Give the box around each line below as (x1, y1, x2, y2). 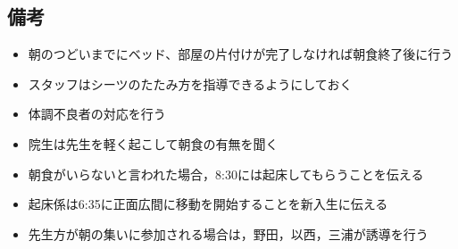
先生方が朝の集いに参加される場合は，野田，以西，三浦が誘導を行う (28, 224, 429, 243)
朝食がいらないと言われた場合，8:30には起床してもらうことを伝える (28, 164, 424, 183)
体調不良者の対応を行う (28, 104, 166, 123)
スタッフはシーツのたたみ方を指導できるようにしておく (28, 74, 353, 93)
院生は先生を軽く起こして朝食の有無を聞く (28, 134, 279, 153)
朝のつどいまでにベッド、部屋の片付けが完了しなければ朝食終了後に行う (28, 45, 454, 63)
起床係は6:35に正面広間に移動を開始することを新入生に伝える (28, 195, 388, 213)
